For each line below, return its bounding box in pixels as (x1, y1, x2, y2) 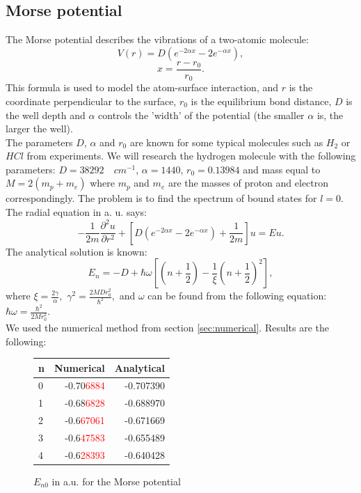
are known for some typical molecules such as (129, 134, 323, 149)
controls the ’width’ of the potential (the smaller (98, 107, 305, 122)
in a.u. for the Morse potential (51, 474, 181, 488)
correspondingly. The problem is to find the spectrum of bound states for (6, 191, 317, 205)
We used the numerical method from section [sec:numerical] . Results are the (6, 320, 330, 334)
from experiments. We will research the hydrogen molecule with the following (26, 148, 356, 163)
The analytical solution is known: (6, 244, 147, 258)
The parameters (6, 134, 73, 149)
